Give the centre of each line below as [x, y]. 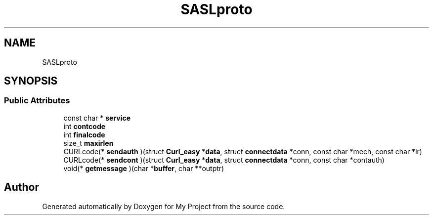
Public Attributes [37, 101]
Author [22, 187]
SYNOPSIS [31, 81]
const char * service [97, 118]
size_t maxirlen [88, 143]
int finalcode [84, 134]
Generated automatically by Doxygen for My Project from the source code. [164, 206]
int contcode [85, 126]
